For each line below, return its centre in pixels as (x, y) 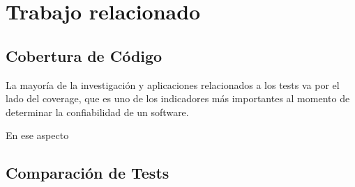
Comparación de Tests (88, 173)
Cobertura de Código (84, 55)
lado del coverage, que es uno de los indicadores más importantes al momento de (178, 98)
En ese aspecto (37, 135)
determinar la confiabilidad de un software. (97, 112)
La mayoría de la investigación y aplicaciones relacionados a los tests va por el (173, 84)
